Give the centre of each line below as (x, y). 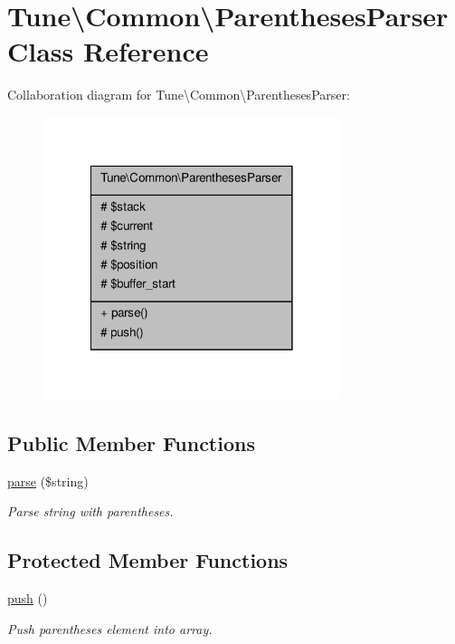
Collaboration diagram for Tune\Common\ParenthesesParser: (179, 95)
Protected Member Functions (148, 560)
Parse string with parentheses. (90, 511)
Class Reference (108, 51)
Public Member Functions (131, 442)
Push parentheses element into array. (110, 628)
